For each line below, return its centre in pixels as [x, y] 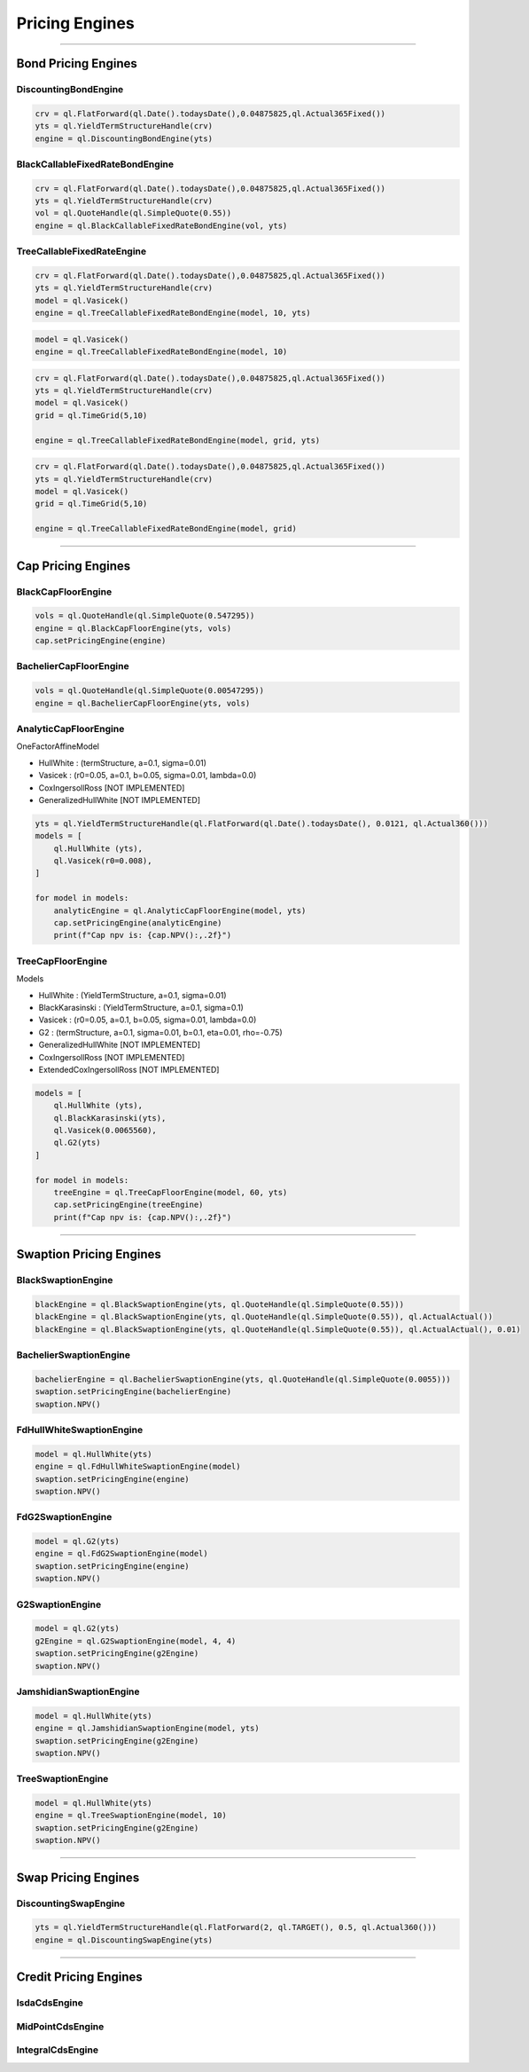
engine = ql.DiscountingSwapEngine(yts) [124, 1940]
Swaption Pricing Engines [89, 1254]
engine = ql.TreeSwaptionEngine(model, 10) [131, 1816]
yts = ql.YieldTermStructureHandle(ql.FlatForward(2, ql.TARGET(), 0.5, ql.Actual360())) [236, 1927]
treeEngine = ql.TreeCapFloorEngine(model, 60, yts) [171, 1192]
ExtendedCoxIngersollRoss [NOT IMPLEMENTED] [129, 1069]
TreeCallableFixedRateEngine [82, 251]
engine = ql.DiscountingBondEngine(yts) [124, 138]
